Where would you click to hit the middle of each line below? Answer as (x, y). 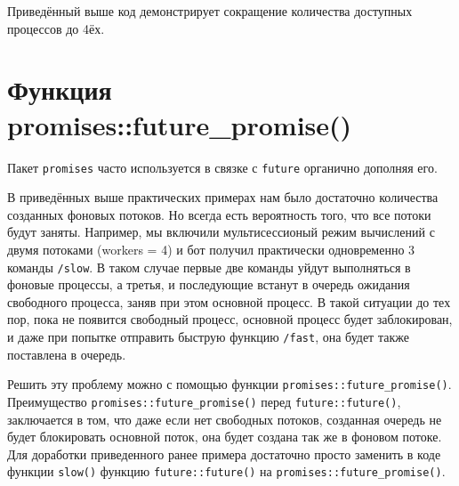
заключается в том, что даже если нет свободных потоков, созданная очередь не (225, 419)
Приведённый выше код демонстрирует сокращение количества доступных (210, 11)
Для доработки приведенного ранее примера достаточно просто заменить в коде (224, 454)
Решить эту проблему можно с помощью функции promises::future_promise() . (229, 384)
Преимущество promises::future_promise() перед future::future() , (204, 401)
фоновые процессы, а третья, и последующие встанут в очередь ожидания (209, 284)
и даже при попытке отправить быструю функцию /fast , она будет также (208, 336)
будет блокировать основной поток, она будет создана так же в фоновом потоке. (225, 437)
